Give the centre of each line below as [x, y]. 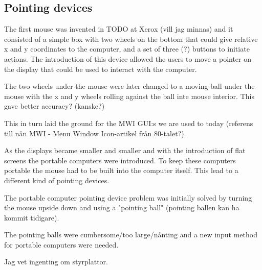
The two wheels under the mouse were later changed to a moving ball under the [129, 86]
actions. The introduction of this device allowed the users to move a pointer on [128, 58]
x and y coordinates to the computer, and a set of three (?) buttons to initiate [127, 49]
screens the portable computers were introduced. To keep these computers [120, 160]
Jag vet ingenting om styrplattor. [56, 262]
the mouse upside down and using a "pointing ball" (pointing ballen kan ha [122, 207]
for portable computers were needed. [61, 244]
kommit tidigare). [32, 217]
